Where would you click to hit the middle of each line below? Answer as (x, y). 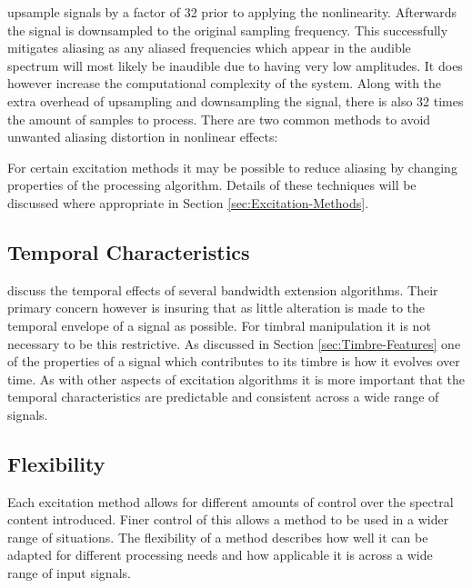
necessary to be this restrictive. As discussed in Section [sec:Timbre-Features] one (234, 343)
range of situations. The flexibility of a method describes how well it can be (218, 537)
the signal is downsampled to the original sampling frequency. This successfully (228, 30)
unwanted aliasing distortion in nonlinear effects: (143, 137)
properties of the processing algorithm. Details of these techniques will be (212, 185)
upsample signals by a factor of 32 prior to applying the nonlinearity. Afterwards (232, 12)
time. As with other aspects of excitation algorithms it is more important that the (236, 379)
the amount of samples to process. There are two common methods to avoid (219, 119)
